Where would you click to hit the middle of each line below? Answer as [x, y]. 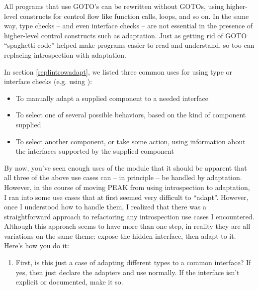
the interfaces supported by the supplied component [95, 151]
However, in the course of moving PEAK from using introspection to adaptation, [127, 187]
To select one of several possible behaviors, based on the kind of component [131, 115]
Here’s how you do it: [37, 245]
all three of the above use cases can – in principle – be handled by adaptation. [123, 177]
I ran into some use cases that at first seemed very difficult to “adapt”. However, [126, 197]
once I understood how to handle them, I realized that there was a [105, 207]
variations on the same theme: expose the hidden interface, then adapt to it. [120, 236]
